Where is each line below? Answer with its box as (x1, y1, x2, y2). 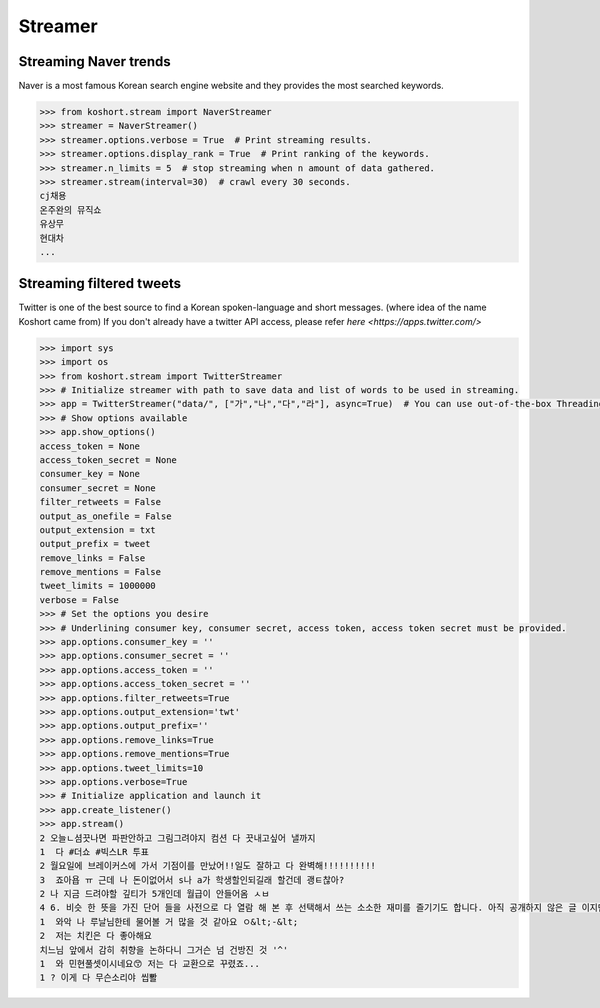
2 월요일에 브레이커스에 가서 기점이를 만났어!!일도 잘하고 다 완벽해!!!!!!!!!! (39, 860, 377, 872)
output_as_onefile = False (39, 510, 172, 522)
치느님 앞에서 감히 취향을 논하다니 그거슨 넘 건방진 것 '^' (39, 944, 289, 955)
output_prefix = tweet (39, 538, 151, 550)
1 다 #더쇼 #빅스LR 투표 (39, 846, 150, 857)
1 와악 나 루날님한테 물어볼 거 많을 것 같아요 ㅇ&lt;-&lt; (39, 916, 299, 927)
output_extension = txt (39, 524, 157, 535)
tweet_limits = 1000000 (39, 580, 157, 592)
